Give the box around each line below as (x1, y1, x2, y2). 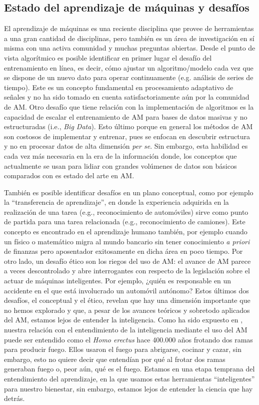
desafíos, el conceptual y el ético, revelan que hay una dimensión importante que (4, 295, 250, 305)
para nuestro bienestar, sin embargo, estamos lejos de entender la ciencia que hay (4, 383, 253, 393)
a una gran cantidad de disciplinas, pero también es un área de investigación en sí (4, 33, 254, 43)
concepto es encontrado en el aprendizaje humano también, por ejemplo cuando (4, 226, 247, 237)
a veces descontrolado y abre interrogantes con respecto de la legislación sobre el (4, 265, 250, 276)
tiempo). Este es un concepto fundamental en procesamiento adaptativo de (4, 82, 233, 92)
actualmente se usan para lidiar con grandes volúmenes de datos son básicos (4, 160, 237, 171)
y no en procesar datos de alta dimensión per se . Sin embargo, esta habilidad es (4, 141, 248, 151)
